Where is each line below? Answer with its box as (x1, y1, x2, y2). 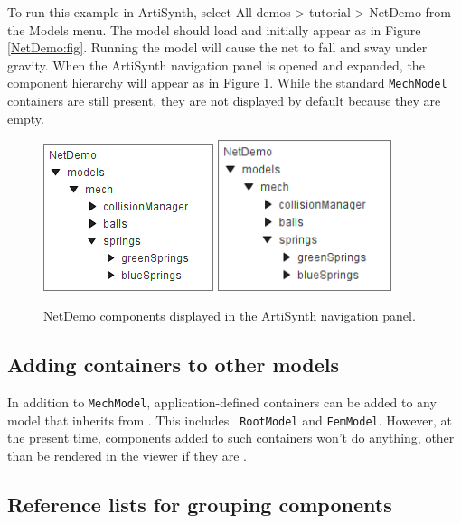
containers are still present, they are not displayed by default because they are (7, 91, 441, 110)
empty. (7, 108, 44, 127)
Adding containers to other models (7, 350, 340, 378)
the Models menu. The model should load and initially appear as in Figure (7, 20, 421, 39)
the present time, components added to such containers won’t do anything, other (7, 428, 455, 447)
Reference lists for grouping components (7, 490, 392, 518)
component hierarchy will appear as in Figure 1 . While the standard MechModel (7, 73, 447, 92)
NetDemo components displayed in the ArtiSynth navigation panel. (43, 306, 416, 325)
